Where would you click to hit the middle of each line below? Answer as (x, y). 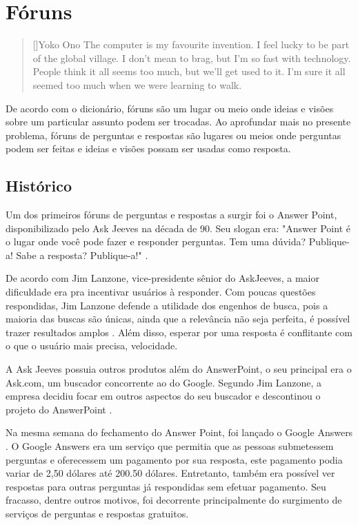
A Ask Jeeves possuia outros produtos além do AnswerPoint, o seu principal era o (179, 369)
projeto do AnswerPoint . (59, 409)
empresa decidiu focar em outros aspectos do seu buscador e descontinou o (163, 396)
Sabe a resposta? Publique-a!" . (82, 255)
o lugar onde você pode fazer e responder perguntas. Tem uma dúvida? (156, 241)
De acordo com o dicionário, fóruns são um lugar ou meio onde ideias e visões (170, 108)
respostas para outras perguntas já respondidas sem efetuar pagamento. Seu (166, 486)
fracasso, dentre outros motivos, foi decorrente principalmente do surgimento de (174, 500)
